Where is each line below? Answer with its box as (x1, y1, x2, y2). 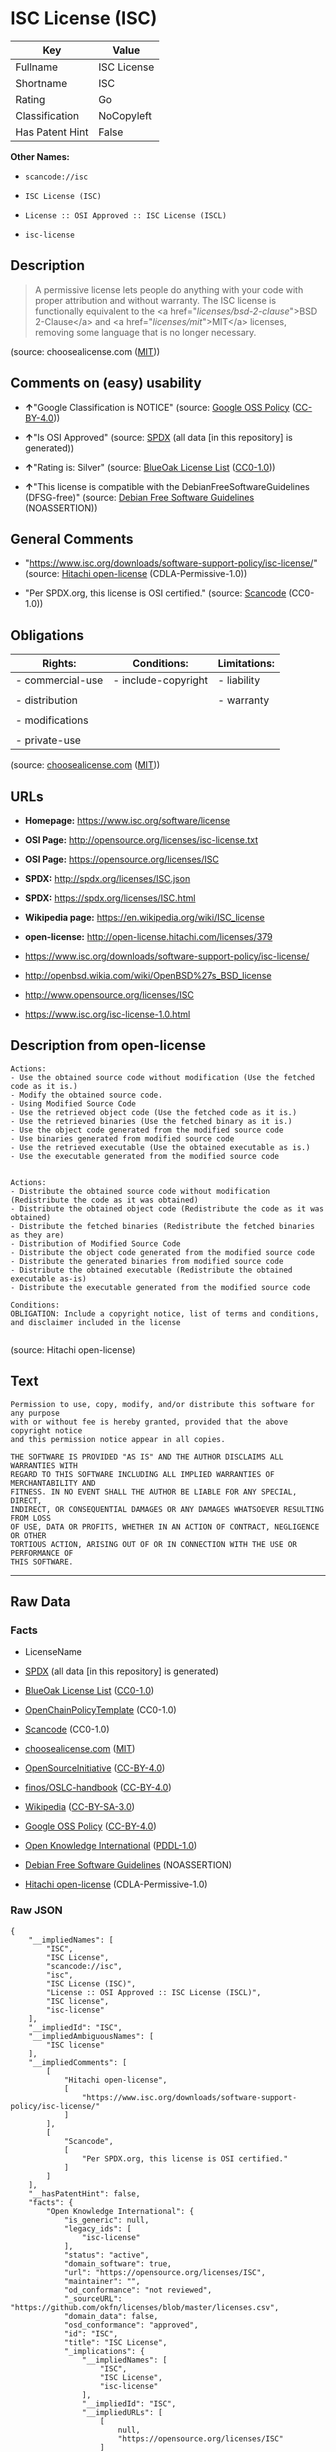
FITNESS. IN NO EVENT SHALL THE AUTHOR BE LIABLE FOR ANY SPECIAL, (10, 1487, 298, 1497)
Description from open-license (10, 1037, 207, 1054)
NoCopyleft (98, 108, 152, 122)
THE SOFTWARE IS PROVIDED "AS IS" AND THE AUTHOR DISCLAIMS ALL (10, 1452, 284, 1462)
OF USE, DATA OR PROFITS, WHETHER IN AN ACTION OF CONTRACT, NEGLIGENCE (10, 1522, 320, 1532)
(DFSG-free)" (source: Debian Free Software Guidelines (24, 491, 255, 503)
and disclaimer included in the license (10, 1317, 182, 1327)
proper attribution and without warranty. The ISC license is (34, 294, 277, 306)
